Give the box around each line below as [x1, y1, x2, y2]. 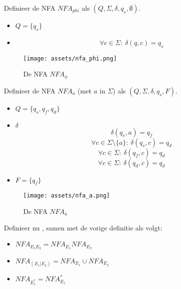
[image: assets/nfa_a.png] [23, 192, 110, 199]
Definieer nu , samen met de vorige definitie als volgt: [4, 222, 163, 232]
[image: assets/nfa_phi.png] [23, 55, 117, 62]
